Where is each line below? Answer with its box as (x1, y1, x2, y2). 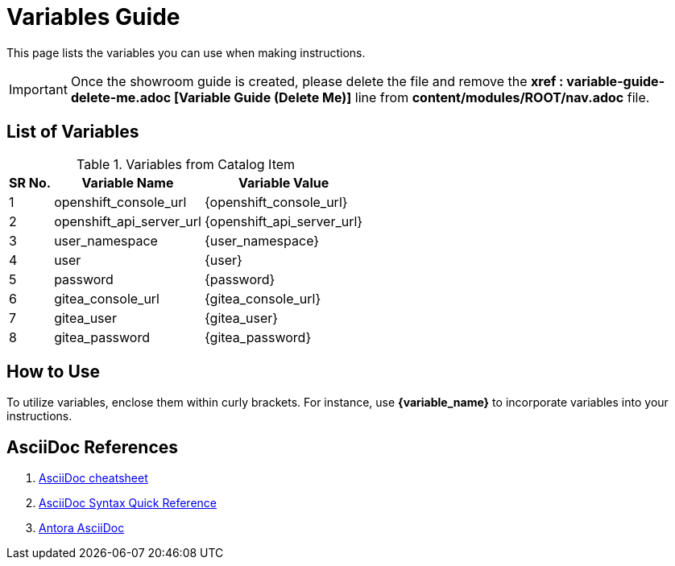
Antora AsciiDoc (39, 521, 125, 535)
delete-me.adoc (70, 89, 172, 105)
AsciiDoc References (6, 436, 179, 457)
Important (9, 81, 68, 97)
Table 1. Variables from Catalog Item (77, 155, 296, 172)
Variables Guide (6, 3, 180, 31)
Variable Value (238, 174, 329, 191)
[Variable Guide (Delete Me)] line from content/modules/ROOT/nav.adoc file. (174, 89, 650, 105)
